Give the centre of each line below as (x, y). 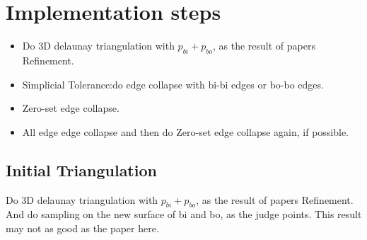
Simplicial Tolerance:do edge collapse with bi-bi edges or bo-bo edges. (173, 84)
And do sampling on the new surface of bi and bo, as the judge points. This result (184, 214)
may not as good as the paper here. (82, 228)
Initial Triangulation (81, 170)
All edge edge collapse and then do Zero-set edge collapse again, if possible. (186, 131)
